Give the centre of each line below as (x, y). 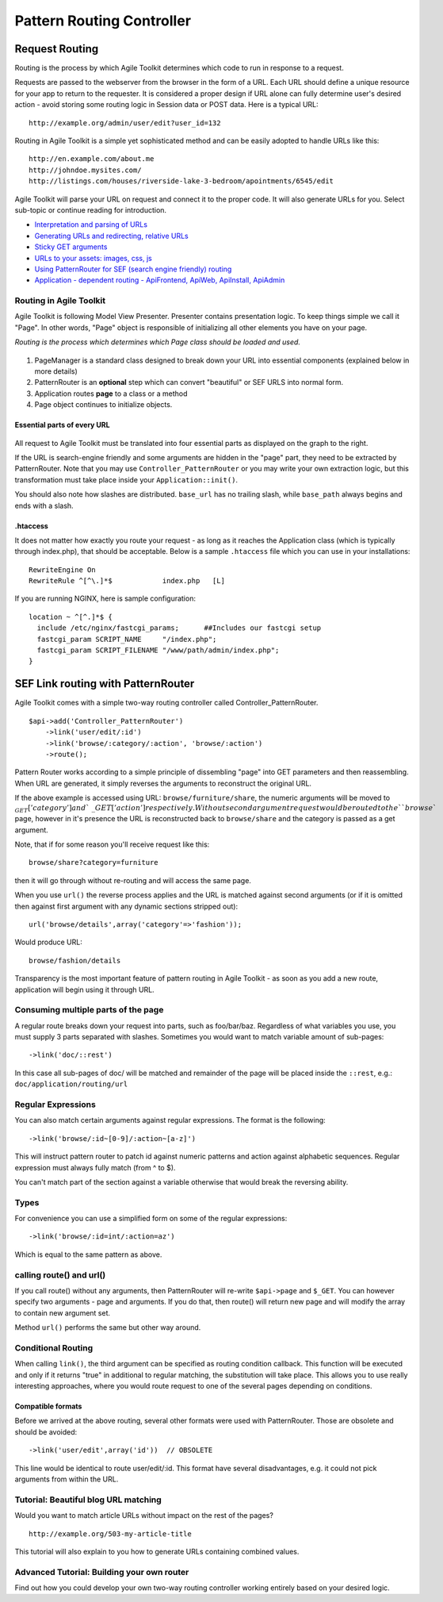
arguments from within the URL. (67, 1479)
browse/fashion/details (75, 960)
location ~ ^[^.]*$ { (71, 617)
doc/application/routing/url (71, 1084)
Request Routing (57, 49)
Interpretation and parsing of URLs (91, 225)
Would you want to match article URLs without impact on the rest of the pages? (144, 1516)
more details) (56, 371)
